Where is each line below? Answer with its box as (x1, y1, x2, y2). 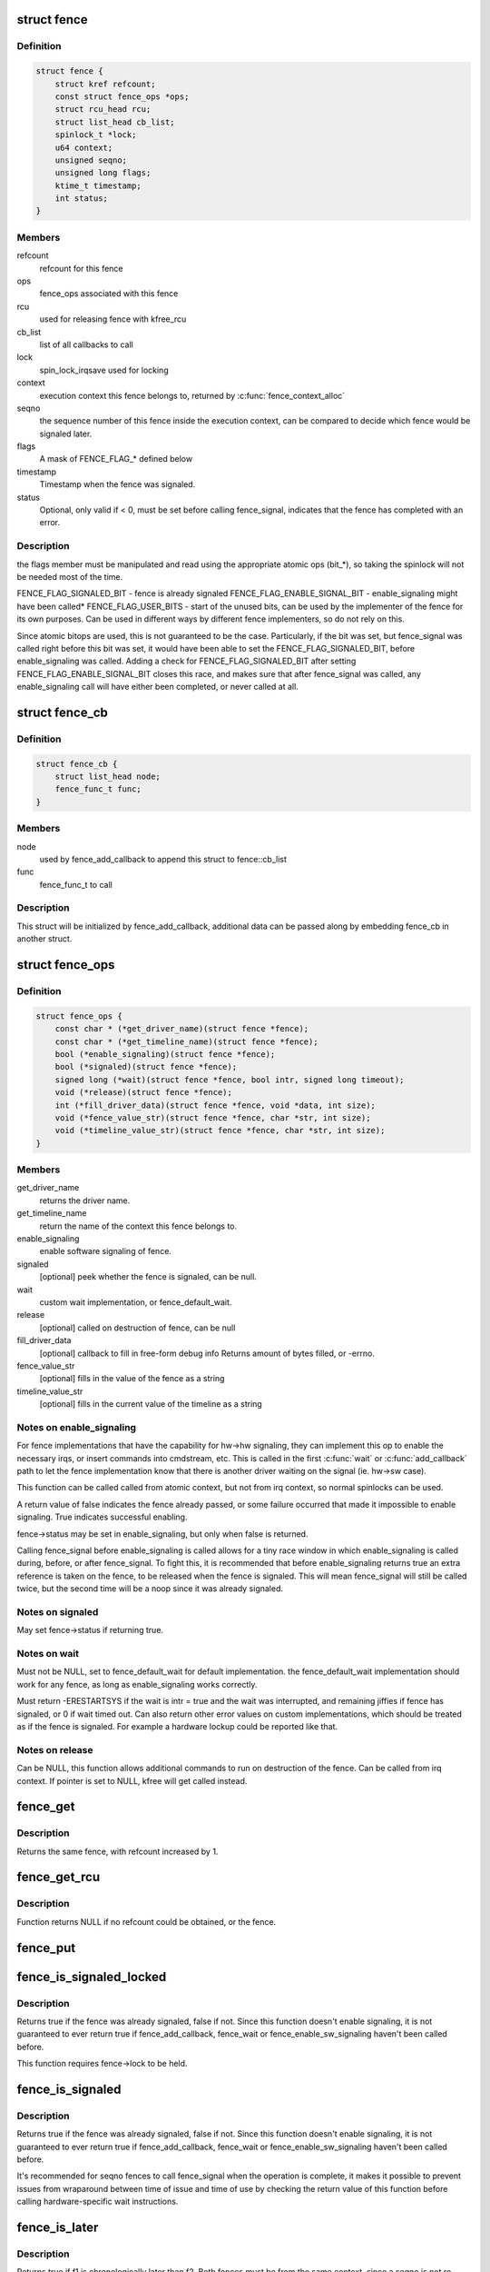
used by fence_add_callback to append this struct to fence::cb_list (39, 853, 288, 864)
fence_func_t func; (54, 784, 142, 794)
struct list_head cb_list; (54, 116, 176, 127)
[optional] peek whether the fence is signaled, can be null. (39, 1271, 258, 1282)
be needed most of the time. (16, 571, 122, 582)
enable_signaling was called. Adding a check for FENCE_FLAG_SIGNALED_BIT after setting (16, 655, 357, 667)
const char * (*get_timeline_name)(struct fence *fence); (54, 1036, 318, 1047)
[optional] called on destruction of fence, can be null (39, 1322, 236, 1333)
